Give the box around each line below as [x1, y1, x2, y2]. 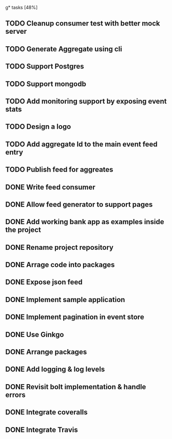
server [5, 27, 27, 36]
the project [5, 226, 41, 234]
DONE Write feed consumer [5, 183, 95, 191]
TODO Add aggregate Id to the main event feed [5, 139, 158, 148]
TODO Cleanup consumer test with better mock [5, 19, 160, 28]
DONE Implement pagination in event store [5, 313, 145, 322]
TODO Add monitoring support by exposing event [5, 97, 167, 106]
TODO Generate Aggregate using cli [5, 45, 122, 53]
